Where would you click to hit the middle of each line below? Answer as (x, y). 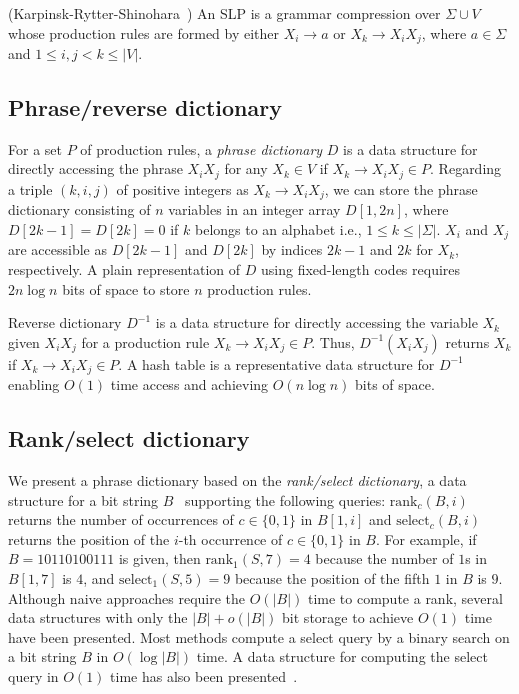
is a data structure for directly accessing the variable (316, 322)
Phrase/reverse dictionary (145, 107)
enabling (34, 384)
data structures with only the (98, 617)
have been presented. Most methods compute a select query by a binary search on (259, 636)
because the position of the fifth (332, 577)
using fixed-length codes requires (360, 268)
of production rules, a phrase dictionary (201, 148)
